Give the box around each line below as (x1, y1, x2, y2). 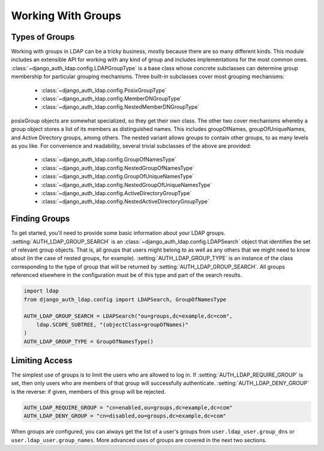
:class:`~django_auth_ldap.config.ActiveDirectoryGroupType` (41, 189, 192, 196)
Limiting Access (11, 355, 73, 366)
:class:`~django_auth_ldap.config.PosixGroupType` (41, 86, 167, 94)
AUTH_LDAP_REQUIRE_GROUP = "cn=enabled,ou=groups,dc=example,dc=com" (23, 404, 233, 411)
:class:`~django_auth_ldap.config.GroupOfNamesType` (41, 156, 176, 163)
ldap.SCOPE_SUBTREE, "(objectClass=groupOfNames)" (36, 321, 188, 328)
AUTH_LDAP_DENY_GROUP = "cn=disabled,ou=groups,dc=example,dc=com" (23, 413, 227, 420)
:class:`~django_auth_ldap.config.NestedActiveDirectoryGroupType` (41, 198, 209, 205)
